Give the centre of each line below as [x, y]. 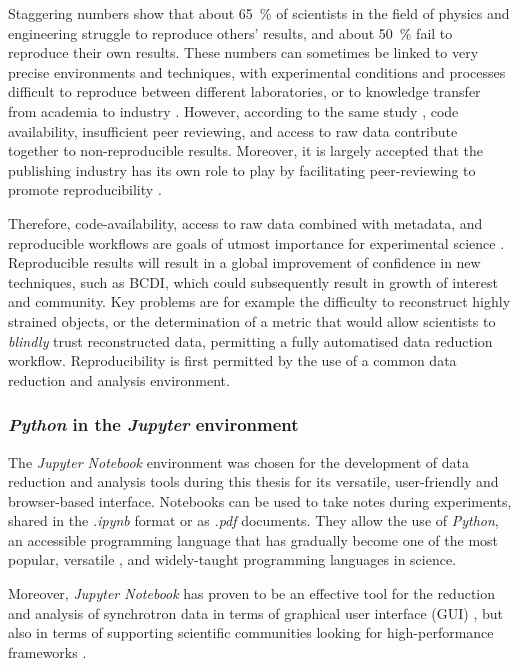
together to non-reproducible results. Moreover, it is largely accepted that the [245, 150]
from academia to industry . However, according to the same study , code [233, 110]
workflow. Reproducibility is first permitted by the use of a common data [232, 360]
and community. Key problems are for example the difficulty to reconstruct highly [259, 301]
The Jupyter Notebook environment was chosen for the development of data [238, 461]
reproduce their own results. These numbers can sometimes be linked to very [243, 52]
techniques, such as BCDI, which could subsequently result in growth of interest [253, 281]
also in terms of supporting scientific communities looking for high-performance [251, 632]
